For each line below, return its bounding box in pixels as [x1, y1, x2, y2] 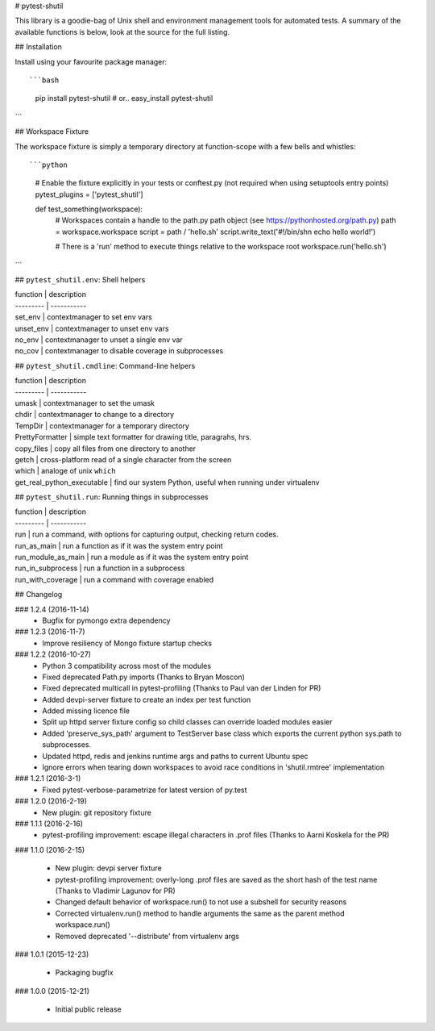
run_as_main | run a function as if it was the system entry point [14, 541, 223, 550]
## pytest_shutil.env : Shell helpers [14, 275, 146, 285]
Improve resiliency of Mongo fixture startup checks [42, 638, 213, 648]
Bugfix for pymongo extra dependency [42, 616, 171, 625]
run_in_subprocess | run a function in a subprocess [14, 563, 185, 573]
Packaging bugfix [55, 968, 114, 978]
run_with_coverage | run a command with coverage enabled [14, 574, 214, 584]
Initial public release [55, 1004, 122, 1014]
